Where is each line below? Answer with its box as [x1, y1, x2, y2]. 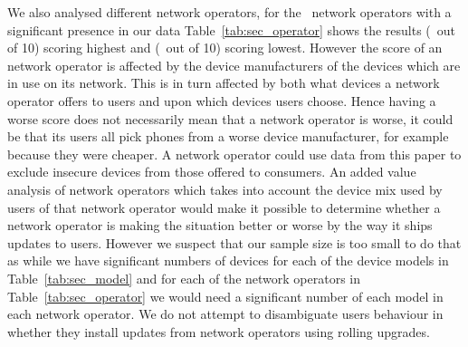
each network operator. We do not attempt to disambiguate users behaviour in [7, 304, 444, 323]
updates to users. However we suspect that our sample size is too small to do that [7, 233, 462, 252]
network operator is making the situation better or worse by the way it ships [7, 216, 433, 235]
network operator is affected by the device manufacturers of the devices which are [7, 55, 461, 74]
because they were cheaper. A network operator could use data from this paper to [7, 144, 462, 163]
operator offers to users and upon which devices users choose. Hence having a [7, 91, 436, 110]
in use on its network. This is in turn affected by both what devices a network [7, 73, 440, 92]
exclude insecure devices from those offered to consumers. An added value [7, 162, 416, 181]
